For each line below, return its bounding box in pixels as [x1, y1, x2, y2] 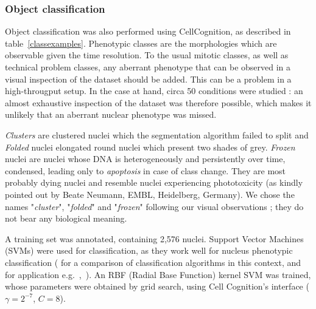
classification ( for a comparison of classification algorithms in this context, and [5, 256, 301, 268]
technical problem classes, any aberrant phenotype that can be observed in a [5, 61, 291, 73]
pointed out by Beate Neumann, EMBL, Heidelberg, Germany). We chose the [5, 188, 295, 200]
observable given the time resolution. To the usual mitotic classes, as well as [5, 49, 289, 61]
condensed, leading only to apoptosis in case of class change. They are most [5, 164, 286, 177]
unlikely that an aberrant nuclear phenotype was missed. [5, 108, 217, 121]
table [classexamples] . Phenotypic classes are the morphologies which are [5, 36, 277, 49]
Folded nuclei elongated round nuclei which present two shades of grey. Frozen [5, 140, 295, 153]
